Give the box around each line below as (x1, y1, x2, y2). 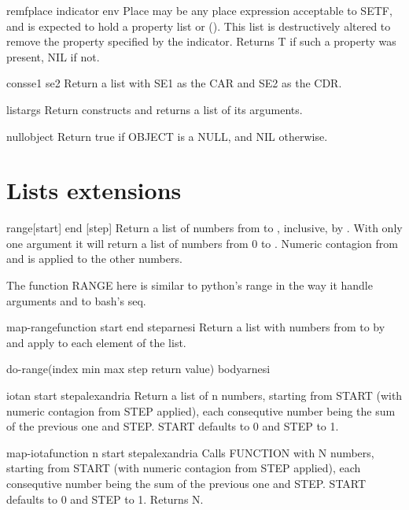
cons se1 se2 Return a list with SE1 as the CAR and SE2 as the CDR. (6, 75, 342, 91)
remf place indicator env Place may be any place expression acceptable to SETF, (6, 2, 392, 18)
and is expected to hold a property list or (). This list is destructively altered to (6, 17, 391, 34)
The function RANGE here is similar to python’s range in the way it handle (6, 277, 373, 294)
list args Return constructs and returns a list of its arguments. (6, 101, 303, 117)
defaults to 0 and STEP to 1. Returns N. (6, 490, 204, 507)
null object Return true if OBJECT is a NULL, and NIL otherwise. (6, 128, 328, 144)
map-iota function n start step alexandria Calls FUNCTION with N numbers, (6, 444, 374, 460)
